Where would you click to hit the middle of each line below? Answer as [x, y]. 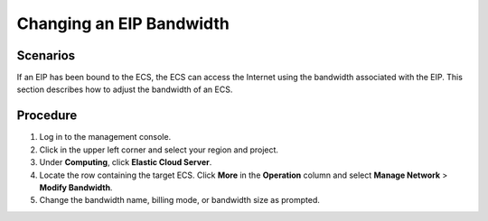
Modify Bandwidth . [76, 187]
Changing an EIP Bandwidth [123, 23]
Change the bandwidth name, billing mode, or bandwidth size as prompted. [180, 200]
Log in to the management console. [105, 137]
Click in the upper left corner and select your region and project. [159, 150]
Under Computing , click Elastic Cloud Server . [126, 162]
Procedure [47, 116]
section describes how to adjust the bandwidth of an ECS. [125, 89]
